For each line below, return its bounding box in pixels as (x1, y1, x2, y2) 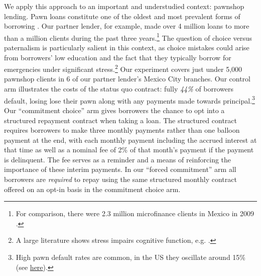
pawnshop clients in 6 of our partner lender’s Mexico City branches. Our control (4, 73, 250, 84)
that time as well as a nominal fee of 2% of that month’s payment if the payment (4, 144, 254, 155)
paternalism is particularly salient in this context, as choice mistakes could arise (4, 42, 249, 53)
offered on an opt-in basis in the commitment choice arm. (4, 183, 181, 194)
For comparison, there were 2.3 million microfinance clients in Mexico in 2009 (16, 208, 254, 219)
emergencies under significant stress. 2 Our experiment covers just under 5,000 (4, 62, 242, 74)
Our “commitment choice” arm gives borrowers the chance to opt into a (4, 105, 225, 115)
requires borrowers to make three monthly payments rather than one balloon (4, 125, 240, 135)
